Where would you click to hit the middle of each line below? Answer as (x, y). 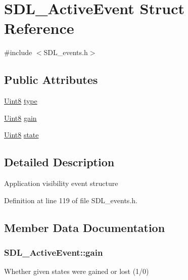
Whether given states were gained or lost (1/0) (77, 271)
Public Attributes (51, 80)
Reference (39, 28)
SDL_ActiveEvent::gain (54, 252)
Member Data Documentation (85, 227)
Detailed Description (59, 162)
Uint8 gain (20, 118)
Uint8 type (21, 101)
